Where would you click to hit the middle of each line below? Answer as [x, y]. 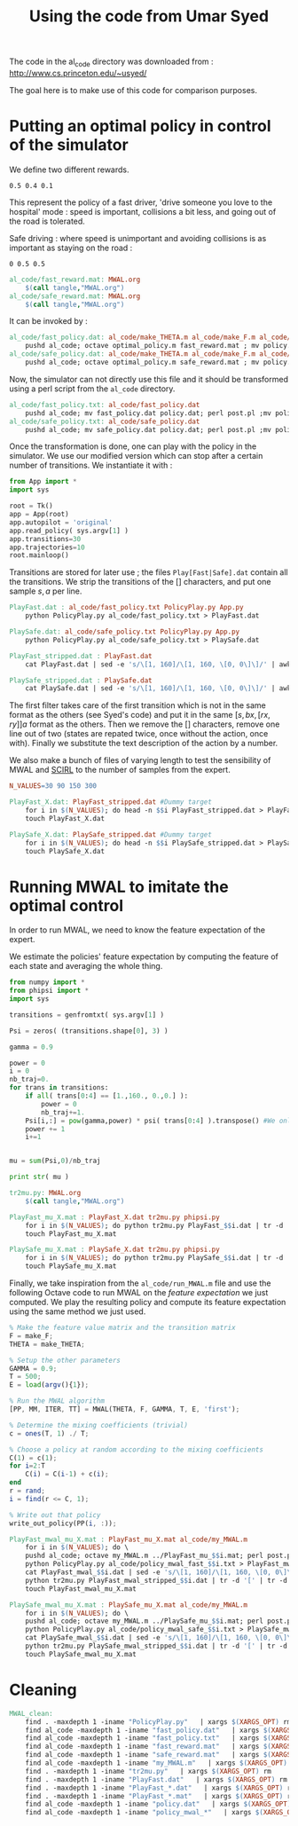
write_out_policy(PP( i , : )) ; [63, 1523]
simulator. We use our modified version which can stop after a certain [136, 456]
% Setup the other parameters [65, 1360]
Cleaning [43, 1690]
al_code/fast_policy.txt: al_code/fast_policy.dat [105, 405]
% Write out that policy [55, 1515]
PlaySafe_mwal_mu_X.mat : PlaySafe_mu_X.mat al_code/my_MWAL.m [129, 1605]
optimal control [67, 905]
